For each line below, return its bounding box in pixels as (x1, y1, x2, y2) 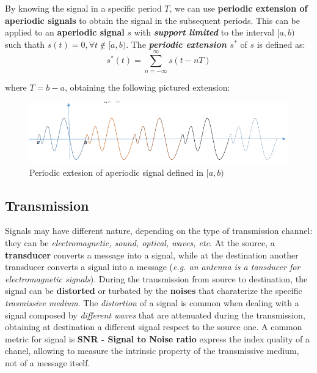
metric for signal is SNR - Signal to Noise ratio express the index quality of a (5, 332, 310, 345)
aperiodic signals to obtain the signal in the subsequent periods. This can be (5, 13, 300, 26)
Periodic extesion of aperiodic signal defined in (29, 165, 204, 178)
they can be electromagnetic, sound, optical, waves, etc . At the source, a (5, 236, 275, 249)
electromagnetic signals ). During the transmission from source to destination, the (5, 272, 308, 285)
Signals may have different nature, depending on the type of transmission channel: (5, 224, 313, 237)
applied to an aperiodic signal (5, 26, 125, 39)
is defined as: (257, 37, 305, 50)
